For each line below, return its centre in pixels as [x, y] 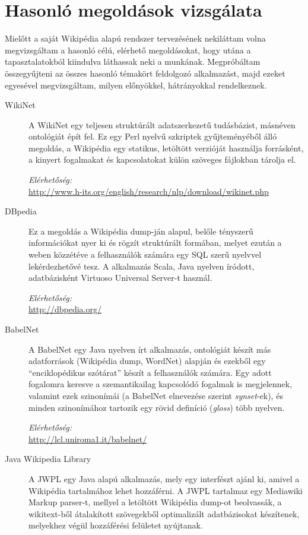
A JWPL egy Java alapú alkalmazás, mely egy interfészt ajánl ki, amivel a [164, 478]
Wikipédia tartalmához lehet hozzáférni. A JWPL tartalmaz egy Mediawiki [166, 490]
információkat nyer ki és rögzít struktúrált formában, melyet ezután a [155, 243]
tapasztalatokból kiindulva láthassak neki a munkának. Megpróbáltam [133, 61]
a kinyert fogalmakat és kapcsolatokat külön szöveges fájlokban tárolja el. [162, 159]
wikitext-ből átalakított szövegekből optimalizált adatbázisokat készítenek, [164, 513]
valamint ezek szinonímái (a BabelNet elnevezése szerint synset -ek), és [156, 395]
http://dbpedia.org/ [65, 309]
